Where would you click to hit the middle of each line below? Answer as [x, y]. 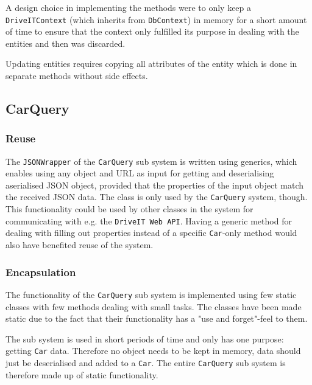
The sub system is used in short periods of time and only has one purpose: [145, 338]
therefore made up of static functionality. [82, 374]
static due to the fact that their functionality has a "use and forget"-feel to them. [157, 318]
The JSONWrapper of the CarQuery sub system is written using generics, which [151, 161]
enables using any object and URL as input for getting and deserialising [140, 173]
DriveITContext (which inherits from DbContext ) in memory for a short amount [156, 19]
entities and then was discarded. [66, 43]
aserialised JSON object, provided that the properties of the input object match [155, 185]
